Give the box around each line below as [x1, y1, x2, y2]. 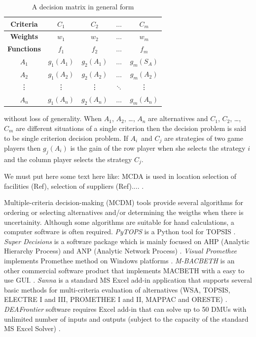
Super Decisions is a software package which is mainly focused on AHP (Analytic [4, 236, 250, 246]
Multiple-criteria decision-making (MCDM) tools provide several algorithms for [4, 197, 243, 208]
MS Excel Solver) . [4, 323, 61, 334]
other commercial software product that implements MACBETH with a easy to [4, 265, 245, 275]
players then [4, 143, 41, 153]
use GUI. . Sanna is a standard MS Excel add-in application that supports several [4, 275, 252, 285]
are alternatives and [148, 113, 208, 124]
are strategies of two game [164, 132, 243, 143]
